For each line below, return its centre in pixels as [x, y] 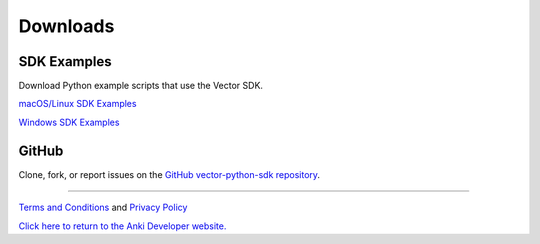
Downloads [66, 26]
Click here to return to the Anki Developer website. [122, 226]
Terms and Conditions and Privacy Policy [103, 207]
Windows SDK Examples [69, 122]
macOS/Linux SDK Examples [77, 104]
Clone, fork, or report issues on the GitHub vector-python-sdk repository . [169, 174]
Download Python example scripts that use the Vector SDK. [141, 86]
